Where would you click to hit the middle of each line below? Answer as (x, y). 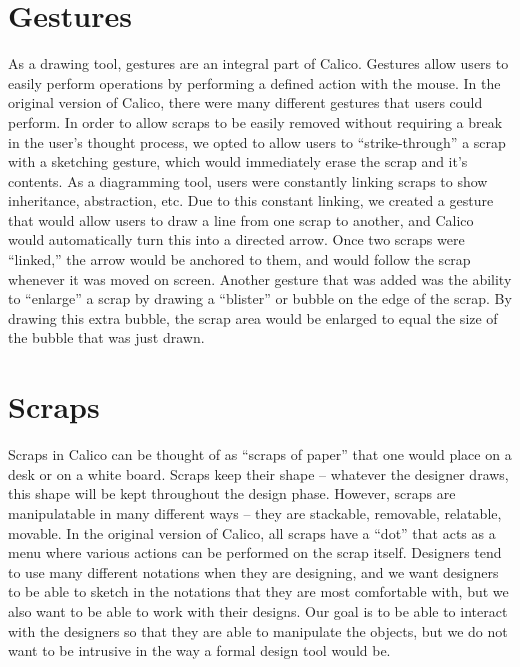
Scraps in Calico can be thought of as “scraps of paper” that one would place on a (260, 454)
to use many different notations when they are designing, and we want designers (253, 571)
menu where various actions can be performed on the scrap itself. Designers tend (255, 552)
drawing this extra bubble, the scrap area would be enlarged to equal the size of (253, 317)
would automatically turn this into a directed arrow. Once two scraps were (236, 239)
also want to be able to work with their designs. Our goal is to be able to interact (258, 610)
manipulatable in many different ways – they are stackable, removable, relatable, (255, 512)
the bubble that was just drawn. (106, 337)
